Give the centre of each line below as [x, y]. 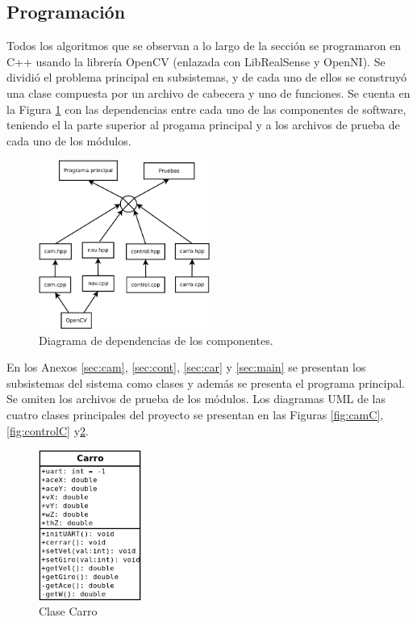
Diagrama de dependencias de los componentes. [156, 340]
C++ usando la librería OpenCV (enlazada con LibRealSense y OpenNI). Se [196, 61]
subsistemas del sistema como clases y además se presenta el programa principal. [206, 382]
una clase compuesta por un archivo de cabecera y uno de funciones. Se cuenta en [208, 92]
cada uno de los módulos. [69, 140]
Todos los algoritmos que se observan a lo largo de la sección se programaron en [204, 46]
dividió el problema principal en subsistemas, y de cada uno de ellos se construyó [207, 77]
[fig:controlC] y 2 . [48, 430]
